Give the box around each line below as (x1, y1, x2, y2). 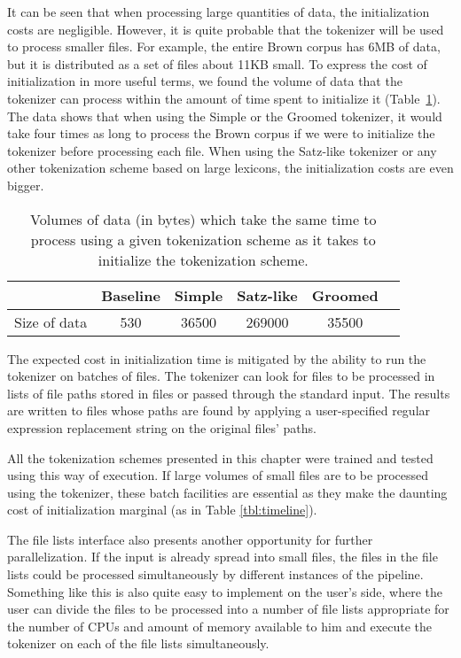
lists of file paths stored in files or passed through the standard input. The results (7, 383, 450, 402)
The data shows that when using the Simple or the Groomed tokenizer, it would (7, 106, 442, 125)
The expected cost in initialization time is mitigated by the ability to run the (7, 349, 426, 368)
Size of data (14, 311, 88, 332)
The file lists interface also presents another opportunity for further (7, 530, 373, 548)
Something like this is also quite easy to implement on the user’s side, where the (7, 582, 442, 600)
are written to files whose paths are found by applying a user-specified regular (7, 401, 431, 420)
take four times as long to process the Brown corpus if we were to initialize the (7, 124, 435, 143)
